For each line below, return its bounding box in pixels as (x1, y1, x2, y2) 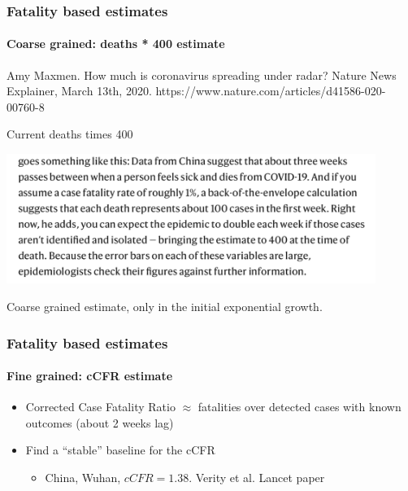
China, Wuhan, (45, 469, 121, 486)
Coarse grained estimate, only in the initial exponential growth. (7, 298, 323, 315)
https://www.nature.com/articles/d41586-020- (155, 82, 386, 99)
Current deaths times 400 (7, 125, 133, 142)
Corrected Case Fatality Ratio (25, 398, 176, 415)
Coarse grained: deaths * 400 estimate (7, 35, 225, 52)
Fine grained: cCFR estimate (7, 367, 173, 384)
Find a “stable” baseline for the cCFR (25, 441, 215, 458)
